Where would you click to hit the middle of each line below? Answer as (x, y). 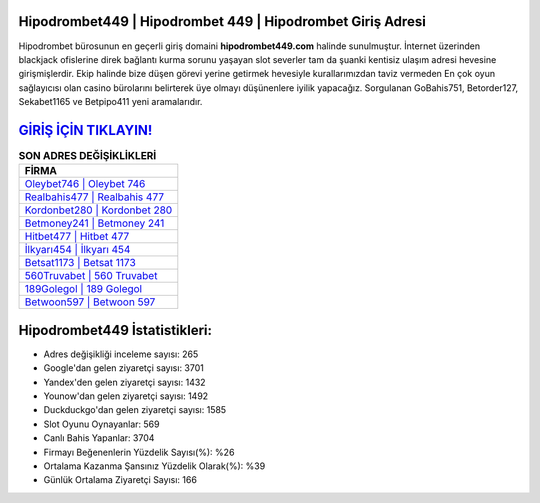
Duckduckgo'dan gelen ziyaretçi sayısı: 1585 (135, 410)
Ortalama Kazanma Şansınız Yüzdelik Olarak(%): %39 (154, 466)
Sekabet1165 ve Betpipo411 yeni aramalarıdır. (110, 102)
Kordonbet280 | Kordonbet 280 (98, 210)
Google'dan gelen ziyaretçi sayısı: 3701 (123, 368)
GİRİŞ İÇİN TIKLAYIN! (85, 130)
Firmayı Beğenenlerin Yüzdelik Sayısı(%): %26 (139, 452)
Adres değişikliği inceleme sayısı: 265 (121, 354)
